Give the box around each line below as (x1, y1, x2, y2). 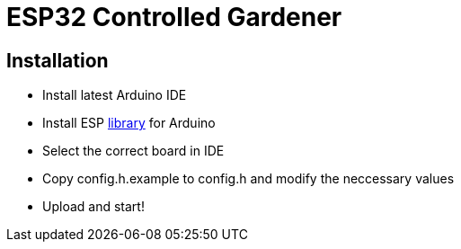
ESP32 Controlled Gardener (6, 2, 342, 32)
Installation (6, 49, 109, 72)
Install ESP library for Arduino (42, 115, 216, 131)
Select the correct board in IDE (42, 143, 225, 159)
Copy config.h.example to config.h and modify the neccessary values (42, 171, 455, 187)
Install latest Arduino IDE (42, 87, 187, 103)
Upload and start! (42, 199, 145, 215)
